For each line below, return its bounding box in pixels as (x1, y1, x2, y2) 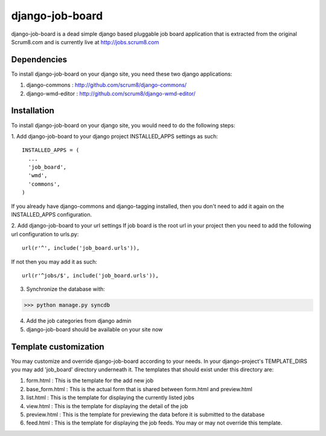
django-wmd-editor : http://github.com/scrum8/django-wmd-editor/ (26, 89, 196, 97)
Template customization (11, 342, 105, 352)
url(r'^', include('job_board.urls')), (22, 245, 140, 252)
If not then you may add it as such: (11, 258, 98, 265)
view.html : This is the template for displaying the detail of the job (26, 402, 188, 409)
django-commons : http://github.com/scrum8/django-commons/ (26, 82, 187, 89)
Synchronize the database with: (26, 285, 105, 293)
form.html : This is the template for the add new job (26, 377, 154, 384)
